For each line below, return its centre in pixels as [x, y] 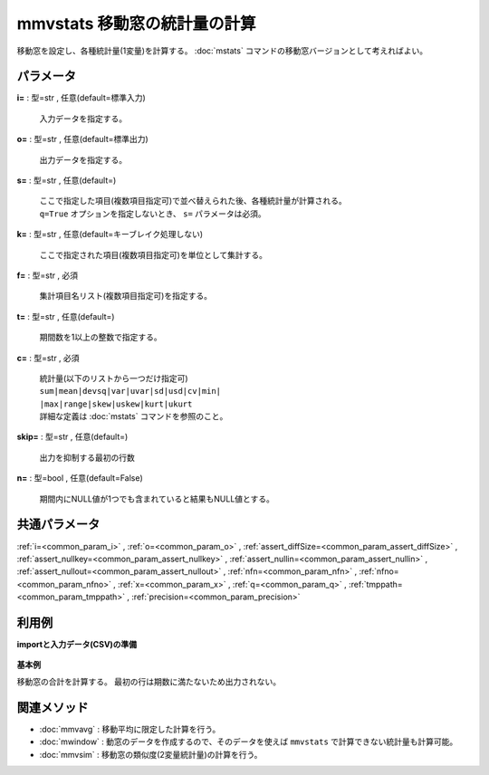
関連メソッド [53, 708]
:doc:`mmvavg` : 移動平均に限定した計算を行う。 [130, 729]
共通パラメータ [58, 525]
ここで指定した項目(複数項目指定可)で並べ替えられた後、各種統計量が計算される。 [193, 201]
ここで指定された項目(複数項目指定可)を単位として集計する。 [153, 254]
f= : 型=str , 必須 [48, 275]
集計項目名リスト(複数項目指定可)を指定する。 [126, 296]
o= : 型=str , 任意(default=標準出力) [82, 139]
